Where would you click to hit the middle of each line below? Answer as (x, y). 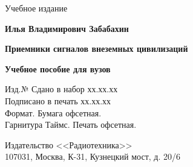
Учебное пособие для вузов (58, 68)
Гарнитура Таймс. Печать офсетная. (71, 124)
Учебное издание (36, 8)
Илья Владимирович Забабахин (67, 28)
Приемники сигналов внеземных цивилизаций (97, 49)
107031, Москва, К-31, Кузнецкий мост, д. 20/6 (93, 156)
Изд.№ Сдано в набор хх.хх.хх (61, 89)
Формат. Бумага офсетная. (53, 112)
